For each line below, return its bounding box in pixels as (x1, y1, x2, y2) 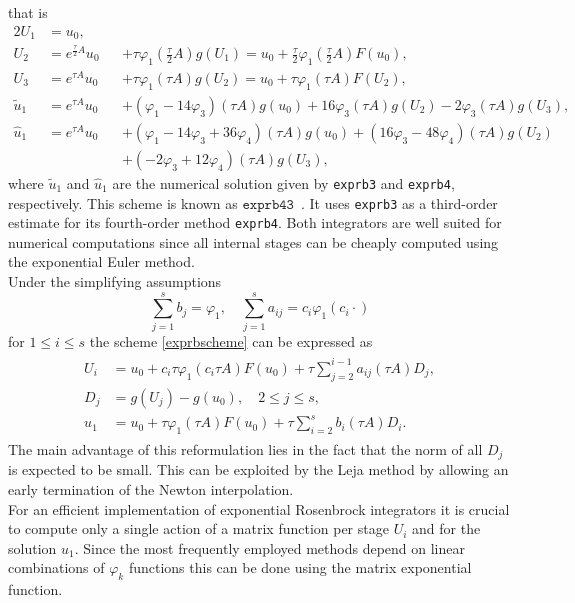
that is (8, 2, 48, 22)
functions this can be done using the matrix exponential (128, 557, 472, 578)
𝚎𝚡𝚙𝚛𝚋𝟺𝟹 (242, 197, 294, 212)
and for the (412, 518, 481, 539)
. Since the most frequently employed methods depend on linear (74, 537, 465, 558)
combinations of (8, 557, 105, 578)
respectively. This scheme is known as (8, 192, 238, 213)
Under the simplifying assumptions (8, 271, 222, 291)
